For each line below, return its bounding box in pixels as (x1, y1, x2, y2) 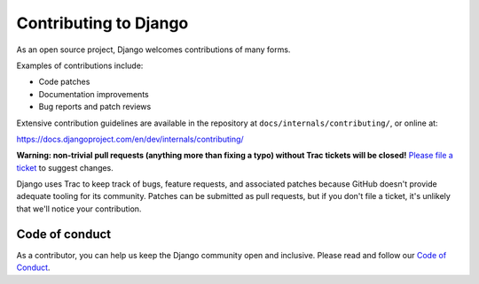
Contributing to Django (16, 13, 189, 33)
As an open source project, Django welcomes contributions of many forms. (16, 44, 291, 55)
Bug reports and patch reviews (38, 102, 152, 112)
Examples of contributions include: (16, 60, 144, 71)
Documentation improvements (38, 88, 150, 99)
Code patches (38, 76, 90, 88)
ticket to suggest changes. (16, 162, 114, 173)
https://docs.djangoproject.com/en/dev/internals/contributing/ (16, 134, 244, 144)
